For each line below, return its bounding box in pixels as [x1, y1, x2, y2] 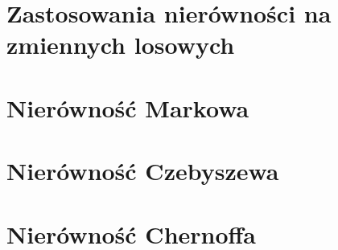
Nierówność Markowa [6, 91, 249, 124]
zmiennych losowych [6, 28, 235, 61]
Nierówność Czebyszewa [6, 154, 279, 187]
